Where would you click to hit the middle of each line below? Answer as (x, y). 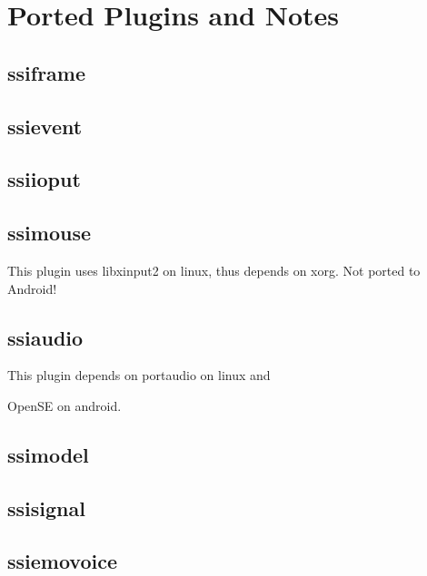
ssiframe (47, 72)
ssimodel (48, 454)
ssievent (45, 126)
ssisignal (46, 508)
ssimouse (49, 233)
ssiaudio (45, 337)
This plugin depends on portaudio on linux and (139, 375)
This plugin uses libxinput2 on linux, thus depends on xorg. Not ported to (214, 270)
